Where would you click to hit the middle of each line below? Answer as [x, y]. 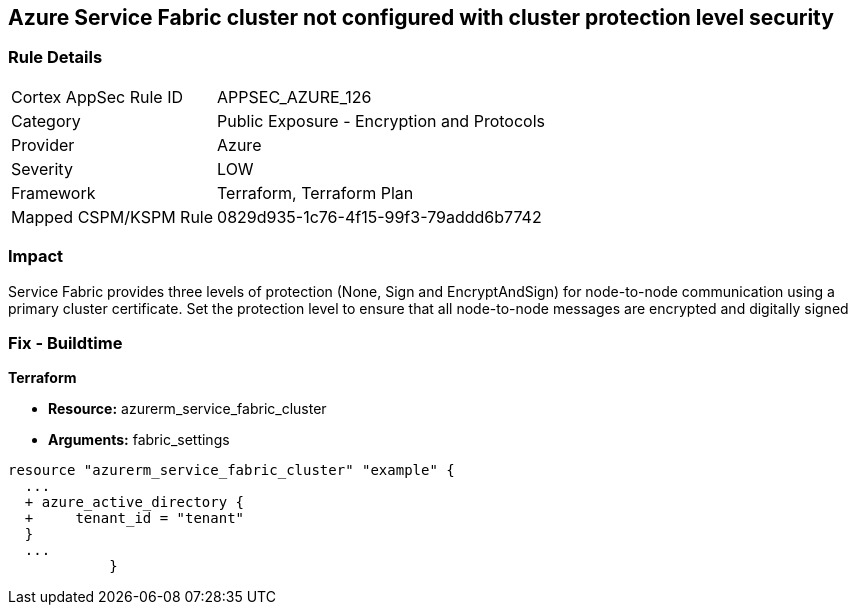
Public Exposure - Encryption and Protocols [381, 120]
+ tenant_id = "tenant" [134, 518]
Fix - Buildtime [65, 342]
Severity [42, 168]
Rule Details [55, 57]
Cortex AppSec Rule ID [97, 96]
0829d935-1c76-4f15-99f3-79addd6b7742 [379, 216]
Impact [36, 256]
